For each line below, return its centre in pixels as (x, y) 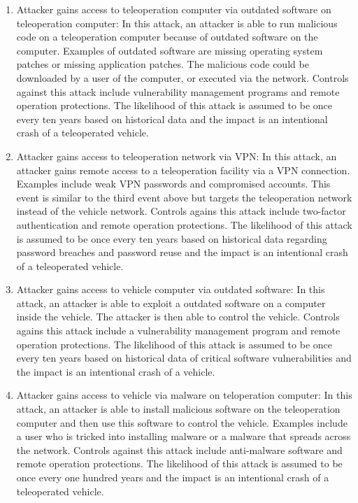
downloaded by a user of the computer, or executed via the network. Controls (182, 77)
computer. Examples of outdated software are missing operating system (170, 50)
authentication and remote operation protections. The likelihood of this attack (184, 224)
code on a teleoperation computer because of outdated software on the (167, 37)
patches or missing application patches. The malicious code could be (163, 64)
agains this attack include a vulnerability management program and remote (178, 331)
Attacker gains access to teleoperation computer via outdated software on (174, 9)
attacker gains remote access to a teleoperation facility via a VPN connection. (183, 170)
